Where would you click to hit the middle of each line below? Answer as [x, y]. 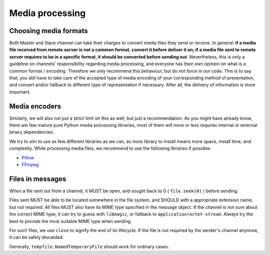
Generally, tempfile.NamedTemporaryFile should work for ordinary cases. [89, 246]
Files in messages [38, 179]
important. [20, 92]
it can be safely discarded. [36, 237]
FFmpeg [30, 165]
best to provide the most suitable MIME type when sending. [70, 221]
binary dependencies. [32, 132]
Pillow [28, 157]
